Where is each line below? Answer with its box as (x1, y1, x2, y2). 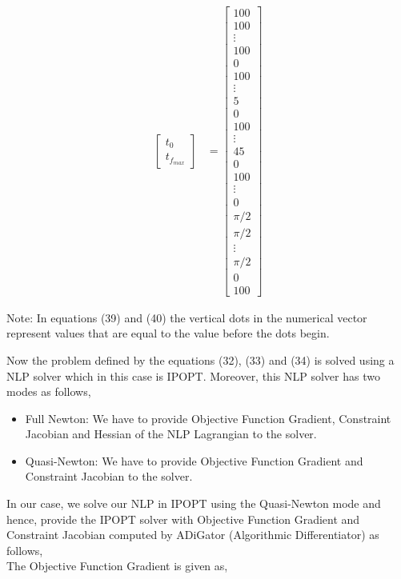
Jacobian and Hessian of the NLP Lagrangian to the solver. (25, 425, 317, 442)
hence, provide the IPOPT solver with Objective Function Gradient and (6, 510, 360, 527)
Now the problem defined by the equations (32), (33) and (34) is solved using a (6, 351, 395, 368)
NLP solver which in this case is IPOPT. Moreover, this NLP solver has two (6, 367, 380, 384)
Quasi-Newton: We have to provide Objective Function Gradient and (25, 452, 363, 469)
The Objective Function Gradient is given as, (6, 557, 228, 574)
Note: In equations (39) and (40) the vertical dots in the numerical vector (6, 309, 367, 325)
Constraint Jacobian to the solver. (25, 468, 193, 485)
